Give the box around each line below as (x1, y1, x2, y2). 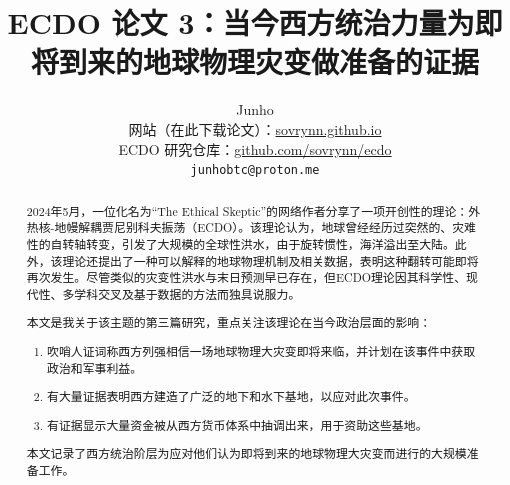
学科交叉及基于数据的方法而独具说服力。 (74, 285, 301, 302)
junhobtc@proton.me (190, 163, 320, 178)
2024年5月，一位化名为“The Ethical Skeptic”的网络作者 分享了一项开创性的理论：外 (26, 202, 481, 219)
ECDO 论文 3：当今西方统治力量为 (7, 2, 475, 43)
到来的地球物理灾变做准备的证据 (58, 41, 479, 82)
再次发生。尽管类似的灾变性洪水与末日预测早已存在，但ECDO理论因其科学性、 (26, 269, 467, 286)
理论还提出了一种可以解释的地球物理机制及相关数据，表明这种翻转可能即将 (62, 252, 479, 269)
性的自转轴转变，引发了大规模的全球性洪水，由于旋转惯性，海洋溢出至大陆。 (26, 235, 455, 252)
